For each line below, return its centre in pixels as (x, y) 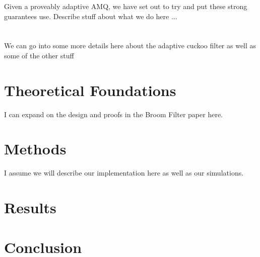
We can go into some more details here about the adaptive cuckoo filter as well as (130, 46)
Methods (35, 149)
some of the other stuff (39, 55)
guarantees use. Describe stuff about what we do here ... (91, 16)
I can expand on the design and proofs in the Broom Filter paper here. (113, 114)
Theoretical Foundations (90, 90)
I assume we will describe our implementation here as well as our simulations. (124, 173)
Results (30, 207)
